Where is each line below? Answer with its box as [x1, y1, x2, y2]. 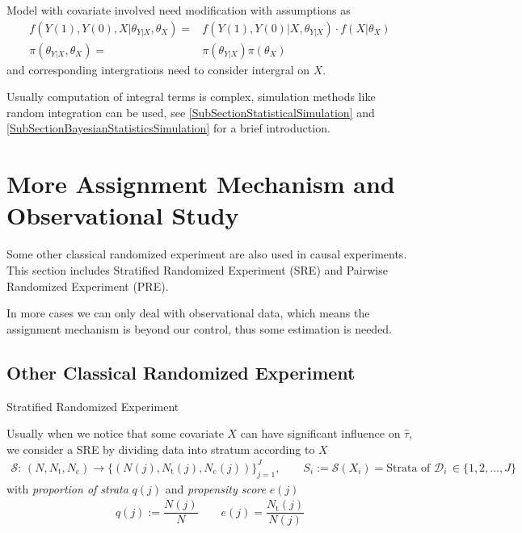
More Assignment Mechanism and [6, 167, 395, 200]
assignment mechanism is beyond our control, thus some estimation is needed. [6, 320, 393, 337]
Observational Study [6, 199, 239, 232]
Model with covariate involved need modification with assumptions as [6, 2, 351, 18]
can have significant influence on [240, 425, 401, 442]
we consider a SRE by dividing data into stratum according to [6, 440, 315, 457]
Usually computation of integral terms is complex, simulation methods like [6, 88, 376, 105]
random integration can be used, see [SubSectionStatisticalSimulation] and [6, 103, 375, 120]
